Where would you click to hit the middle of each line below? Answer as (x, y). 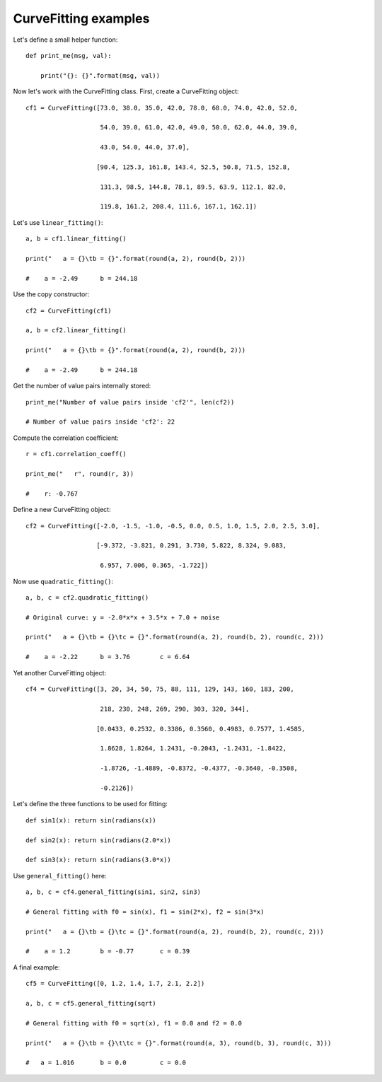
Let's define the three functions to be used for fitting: (90, 804)
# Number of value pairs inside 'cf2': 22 (100, 422)
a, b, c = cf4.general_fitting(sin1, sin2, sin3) (114, 892)
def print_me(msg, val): (69, 56)
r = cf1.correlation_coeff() (76, 454)
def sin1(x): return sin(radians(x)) (91, 820)
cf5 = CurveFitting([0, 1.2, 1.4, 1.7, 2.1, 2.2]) (115, 984)
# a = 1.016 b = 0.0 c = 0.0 (106, 1063)
